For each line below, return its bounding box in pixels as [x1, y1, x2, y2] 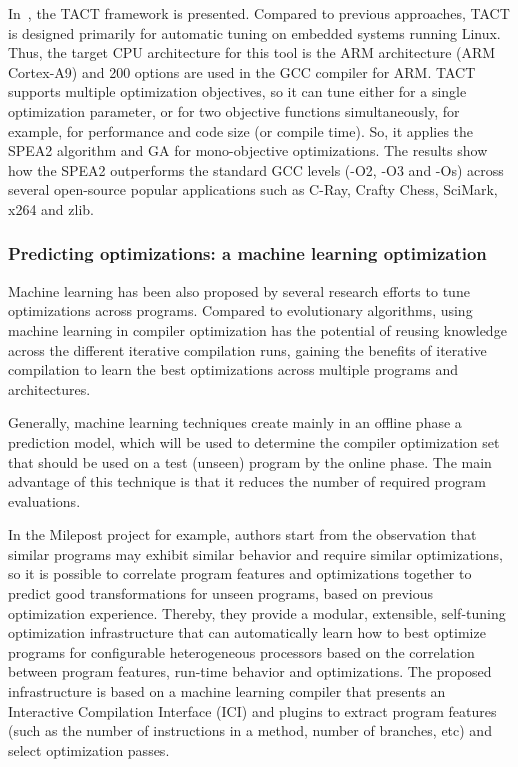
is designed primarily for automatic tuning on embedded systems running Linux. [8, 22, 501, 43]
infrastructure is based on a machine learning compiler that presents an [8, 681, 446, 702]
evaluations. [8, 490, 81, 511]
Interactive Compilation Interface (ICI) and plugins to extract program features [8, 700, 497, 721]
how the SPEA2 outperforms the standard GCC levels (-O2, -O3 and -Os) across [8, 159, 504, 180]
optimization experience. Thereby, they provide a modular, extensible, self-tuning [8, 602, 506, 623]
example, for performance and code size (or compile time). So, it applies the [8, 120, 474, 141]
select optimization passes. [8, 739, 170, 760]
